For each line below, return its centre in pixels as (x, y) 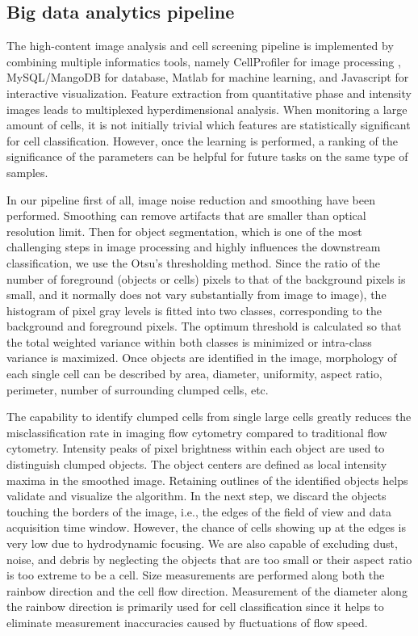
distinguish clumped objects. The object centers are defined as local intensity (197, 464)
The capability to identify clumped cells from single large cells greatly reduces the (209, 417)
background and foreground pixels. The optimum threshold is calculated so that (204, 326)
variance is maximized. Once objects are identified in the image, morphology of (202, 358)
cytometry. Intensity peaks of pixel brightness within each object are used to (196, 448)
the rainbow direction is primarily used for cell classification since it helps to (195, 607)
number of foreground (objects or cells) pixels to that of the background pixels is (206, 278)
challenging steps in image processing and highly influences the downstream (194, 247)
